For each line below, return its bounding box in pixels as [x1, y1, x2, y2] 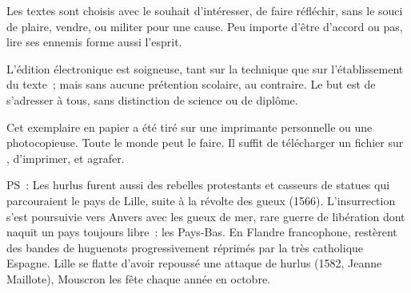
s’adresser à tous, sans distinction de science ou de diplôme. [6, 91, 298, 108]
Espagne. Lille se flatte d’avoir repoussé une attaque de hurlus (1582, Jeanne [6, 255, 382, 271]
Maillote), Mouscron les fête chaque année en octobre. [6, 270, 270, 287]
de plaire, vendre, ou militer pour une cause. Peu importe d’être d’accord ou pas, [6, 18, 403, 34]
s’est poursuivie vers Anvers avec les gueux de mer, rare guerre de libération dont [6, 208, 405, 224]
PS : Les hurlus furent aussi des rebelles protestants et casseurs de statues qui [6, 176, 390, 193]
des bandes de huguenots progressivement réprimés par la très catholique [6, 239, 364, 255]
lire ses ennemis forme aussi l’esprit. [6, 34, 182, 50]
